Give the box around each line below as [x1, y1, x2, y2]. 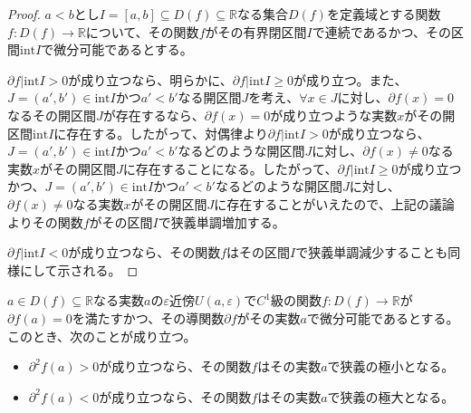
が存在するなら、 [102, 105, 205, 124]
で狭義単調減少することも [295, 243, 448, 262]
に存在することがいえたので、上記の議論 [214, 194, 455, 213]
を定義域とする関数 [326, 5, 441, 23]
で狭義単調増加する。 [158, 212, 285, 231]
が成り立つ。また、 [293, 70, 408, 89]
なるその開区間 [7, 105, 96, 124]
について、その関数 [85, 22, 199, 41]
